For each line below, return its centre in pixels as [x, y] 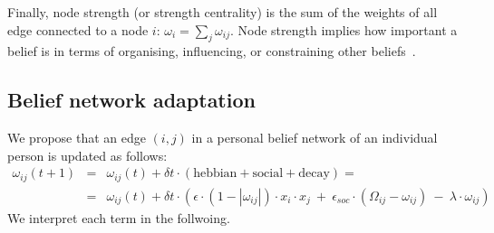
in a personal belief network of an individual [315, 138]
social [268, 174]
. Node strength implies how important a [344, 29]
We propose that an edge [77, 138]
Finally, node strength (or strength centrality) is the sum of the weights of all [223, 12]
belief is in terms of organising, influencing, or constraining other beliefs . [212, 51]
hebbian [215, 174]
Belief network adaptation [131, 100]
